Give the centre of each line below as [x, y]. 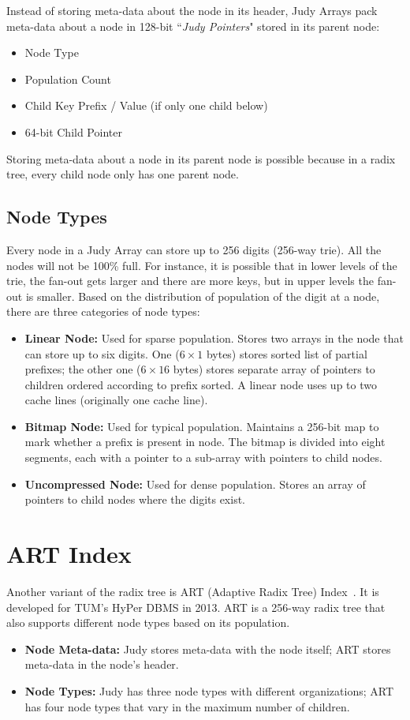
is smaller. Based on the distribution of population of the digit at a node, [203, 296]
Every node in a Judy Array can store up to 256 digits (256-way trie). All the [194, 249]
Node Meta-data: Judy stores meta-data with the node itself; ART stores [208, 649]
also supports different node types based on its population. [148, 622]
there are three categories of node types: [103, 311]
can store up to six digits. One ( [102, 353]
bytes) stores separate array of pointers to [274, 369]
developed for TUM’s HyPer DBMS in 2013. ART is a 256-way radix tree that [196, 607]
